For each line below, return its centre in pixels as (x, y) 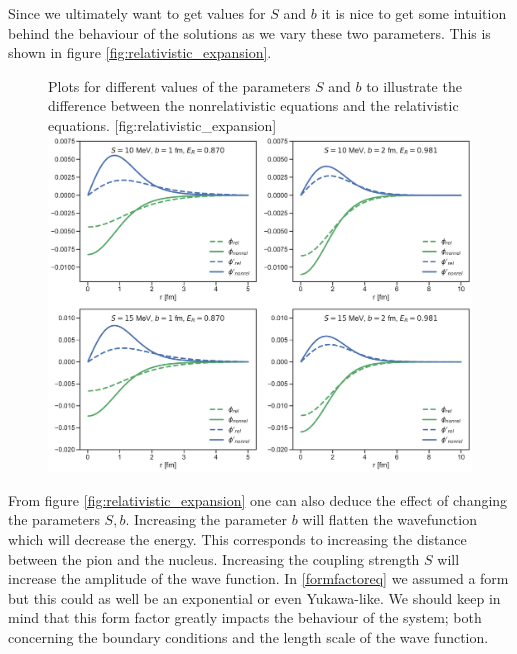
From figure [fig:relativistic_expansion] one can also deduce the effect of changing (258, 499)
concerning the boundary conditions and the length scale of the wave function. (248, 636)
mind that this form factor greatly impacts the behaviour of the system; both (245, 617)
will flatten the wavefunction (389, 519)
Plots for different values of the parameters (179, 85)
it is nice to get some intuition (414, 13)
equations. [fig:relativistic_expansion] (162, 124)
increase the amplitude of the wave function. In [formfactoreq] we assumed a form (258, 578)
